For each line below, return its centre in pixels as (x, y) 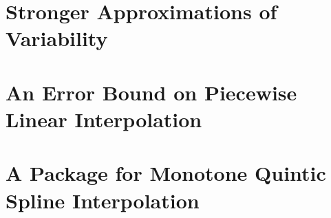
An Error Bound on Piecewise (151, 92)
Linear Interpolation (104, 119)
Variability (57, 38)
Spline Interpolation (103, 200)
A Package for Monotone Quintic (166, 173)
